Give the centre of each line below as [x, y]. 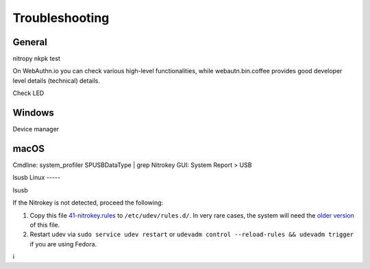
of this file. [45, 225]
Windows [33, 113]
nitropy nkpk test [37, 59]
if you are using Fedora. [63, 244]
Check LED [28, 93]
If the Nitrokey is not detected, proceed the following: [88, 203]
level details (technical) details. [57, 80]
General [30, 42]
